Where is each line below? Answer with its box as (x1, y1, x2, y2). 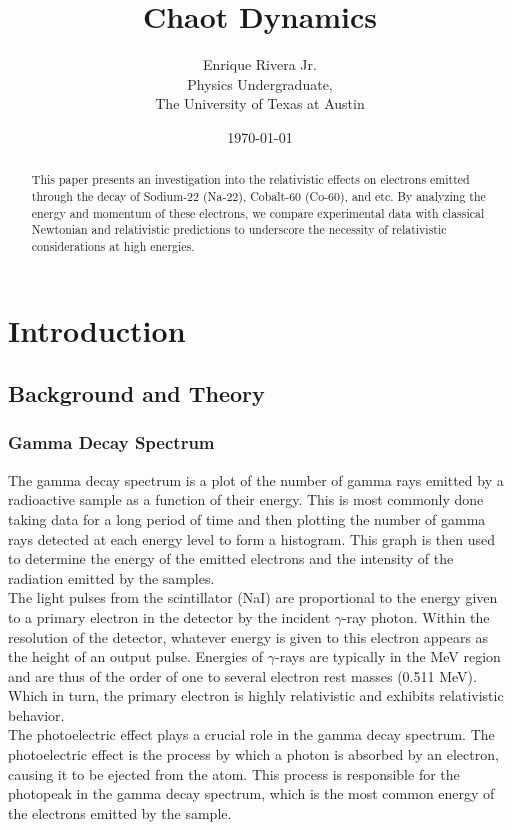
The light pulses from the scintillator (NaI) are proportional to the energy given (8, 587, 498, 608)
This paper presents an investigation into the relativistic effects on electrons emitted (31, 171, 470, 188)
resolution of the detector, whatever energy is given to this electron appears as (8, 626, 489, 647)
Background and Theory (8, 378, 265, 409)
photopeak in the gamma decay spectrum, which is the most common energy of (8, 783, 495, 804)
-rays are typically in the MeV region (275, 646, 501, 667)
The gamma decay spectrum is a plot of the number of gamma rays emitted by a (8, 469, 504, 490)
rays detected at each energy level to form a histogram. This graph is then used (8, 528, 496, 549)
